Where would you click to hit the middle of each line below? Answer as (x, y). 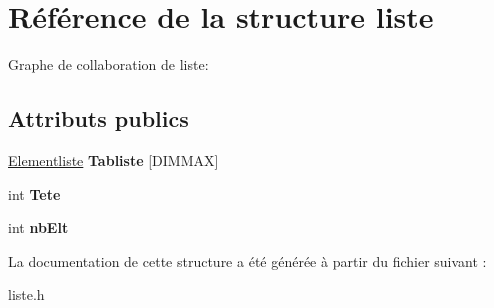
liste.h (26, 294)
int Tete (34, 193)
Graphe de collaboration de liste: (108, 64)
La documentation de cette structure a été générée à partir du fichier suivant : (247, 260)
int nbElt (38, 227)
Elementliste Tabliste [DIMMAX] (113, 159)
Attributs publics (98, 118)
